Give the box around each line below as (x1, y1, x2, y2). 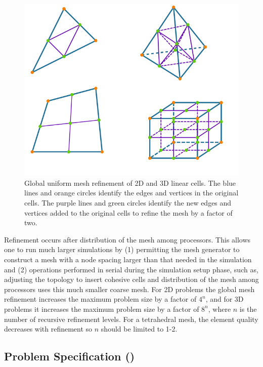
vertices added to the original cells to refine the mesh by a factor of (24, 207, 233, 218)
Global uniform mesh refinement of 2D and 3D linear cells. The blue (24, 177, 236, 188)
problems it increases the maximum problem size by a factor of (4, 303, 199, 314)
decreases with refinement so (4, 323, 93, 334)
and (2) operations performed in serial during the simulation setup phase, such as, (4, 264, 258, 274)
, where (208, 303, 231, 314)
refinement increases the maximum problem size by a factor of (4, 294, 197, 304)
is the (239, 303, 257, 314)
